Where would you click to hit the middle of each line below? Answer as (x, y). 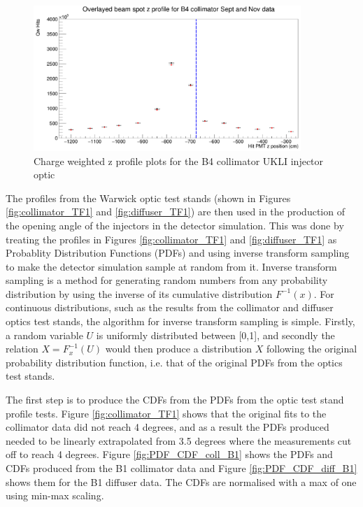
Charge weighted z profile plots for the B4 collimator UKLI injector (179, 160)
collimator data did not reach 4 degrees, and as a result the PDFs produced (168, 427)
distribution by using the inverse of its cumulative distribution (139, 293)
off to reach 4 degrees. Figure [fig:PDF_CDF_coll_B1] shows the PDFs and (169, 454)
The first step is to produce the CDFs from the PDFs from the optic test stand (175, 400)
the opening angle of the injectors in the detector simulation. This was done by (175, 225)
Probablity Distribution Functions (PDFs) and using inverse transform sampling (178, 253)
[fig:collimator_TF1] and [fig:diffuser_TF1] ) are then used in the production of (175, 212)
